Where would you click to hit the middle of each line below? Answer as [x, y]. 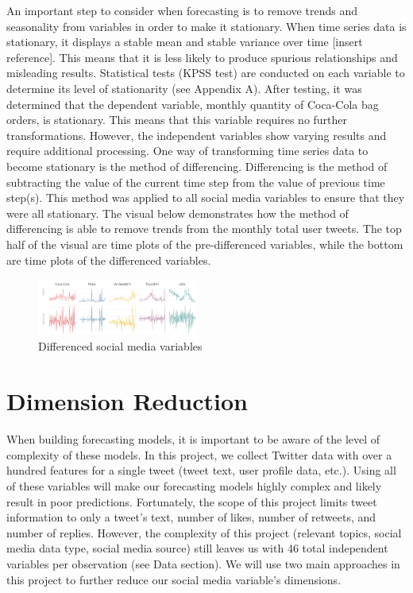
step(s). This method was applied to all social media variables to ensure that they [206, 198]
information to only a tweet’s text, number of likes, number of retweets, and [191, 517]
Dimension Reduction [127, 401]
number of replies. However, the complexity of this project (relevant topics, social [204, 532]
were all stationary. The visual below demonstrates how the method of [178, 213]
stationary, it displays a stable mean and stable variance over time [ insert [185, 42]
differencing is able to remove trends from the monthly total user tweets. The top [204, 229]
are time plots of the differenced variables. [109, 260]
